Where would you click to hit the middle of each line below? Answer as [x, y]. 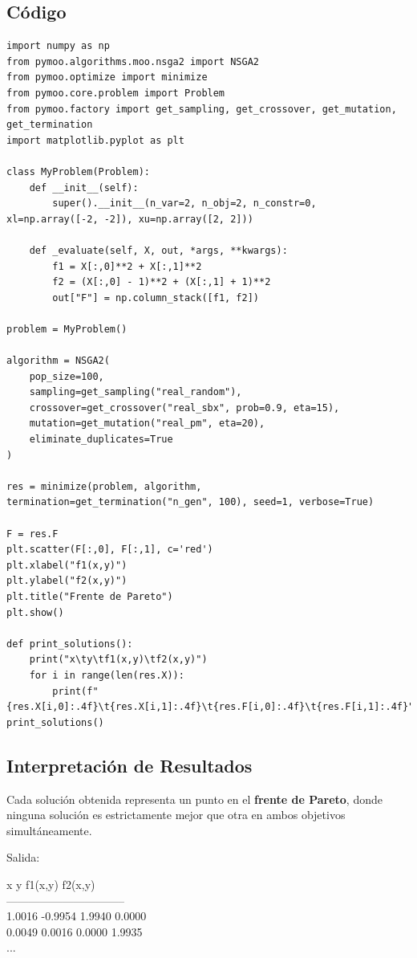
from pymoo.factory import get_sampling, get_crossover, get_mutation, [202, 109]
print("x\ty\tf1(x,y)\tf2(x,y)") [118, 660]
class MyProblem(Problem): [78, 171]
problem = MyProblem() [67, 329]
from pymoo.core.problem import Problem [116, 93]
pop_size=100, [67, 376]
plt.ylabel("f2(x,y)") [67, 581]
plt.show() [35, 612]
